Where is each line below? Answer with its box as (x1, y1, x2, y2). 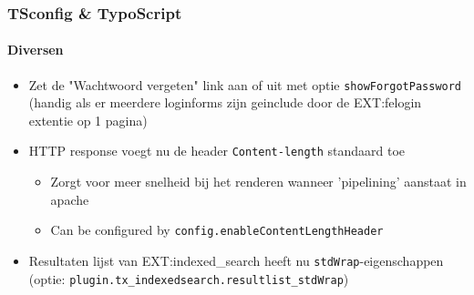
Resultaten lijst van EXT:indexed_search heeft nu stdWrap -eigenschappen (28, 250, 444, 270)
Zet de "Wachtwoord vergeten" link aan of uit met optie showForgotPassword (28, 75, 462, 94)
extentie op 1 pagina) (28, 110, 148, 129)
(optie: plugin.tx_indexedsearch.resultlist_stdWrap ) (28, 269, 349, 288)
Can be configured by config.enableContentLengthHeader (50, 220, 384, 239)
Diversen (7, 40, 64, 59)
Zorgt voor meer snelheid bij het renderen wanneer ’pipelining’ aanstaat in (50, 172, 467, 191)
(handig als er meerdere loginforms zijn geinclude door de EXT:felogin (28, 93, 422, 112)
